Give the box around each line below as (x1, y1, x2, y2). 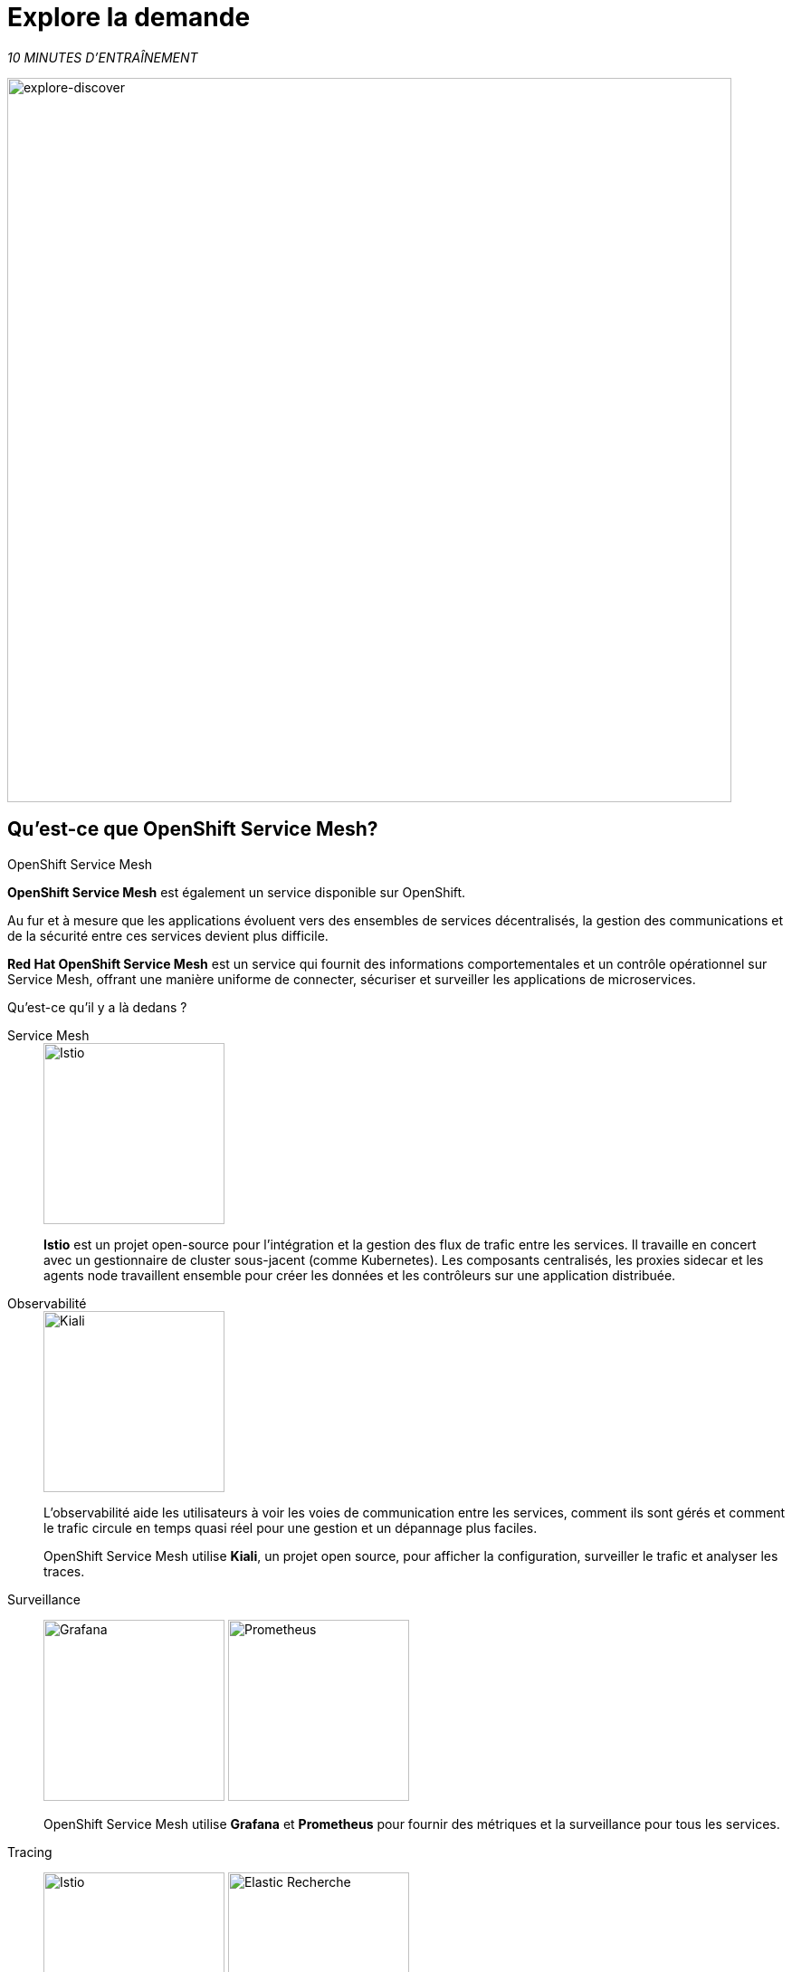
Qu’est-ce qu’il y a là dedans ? (7, 999, 187, 1015)
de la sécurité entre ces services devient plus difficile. (7, 927, 329, 943)
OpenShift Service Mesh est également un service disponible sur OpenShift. (7, 884, 466, 900)
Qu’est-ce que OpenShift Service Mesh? (7, 818, 378, 841)
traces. (43, 1563, 85, 1579)
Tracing (7, 1843, 52, 1860)
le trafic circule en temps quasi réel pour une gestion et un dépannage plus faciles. (43, 1519, 538, 1536)
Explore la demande (7, 2, 251, 33)
